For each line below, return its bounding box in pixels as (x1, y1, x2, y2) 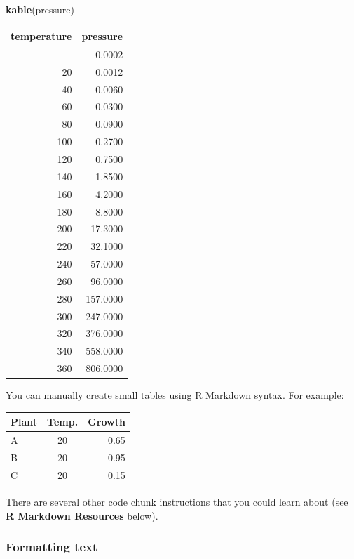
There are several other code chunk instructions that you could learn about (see (6, 494, 348, 508)
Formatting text (6, 538, 98, 555)
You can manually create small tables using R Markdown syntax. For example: (6, 388, 344, 402)
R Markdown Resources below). (6, 508, 158, 522)
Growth (88, 414, 125, 429)
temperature (11, 29, 72, 44)
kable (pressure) (6, 2, 75, 16)
